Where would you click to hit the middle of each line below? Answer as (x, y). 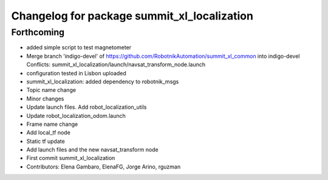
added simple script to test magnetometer (79, 47)
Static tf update (46, 141)
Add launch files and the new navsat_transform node (93, 150)
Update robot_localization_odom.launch (76, 116)
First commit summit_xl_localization (71, 158)
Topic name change (51, 90)
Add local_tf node (49, 133)
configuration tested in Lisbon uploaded (77, 73)
